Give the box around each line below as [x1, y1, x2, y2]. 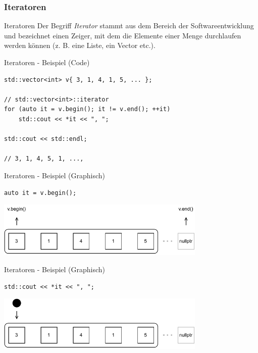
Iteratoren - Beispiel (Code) [4, 57, 90, 67]
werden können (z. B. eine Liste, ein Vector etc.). [4, 40, 156, 51]
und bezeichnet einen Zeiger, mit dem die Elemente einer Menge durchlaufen [4, 30, 241, 40]
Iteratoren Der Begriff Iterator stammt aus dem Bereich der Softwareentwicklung [4, 20, 254, 31]
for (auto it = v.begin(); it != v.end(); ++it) [4, 106, 171, 113]
